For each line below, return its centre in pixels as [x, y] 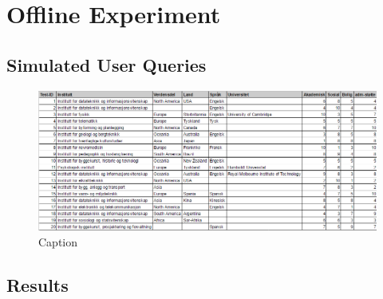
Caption [58, 241]
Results [38, 284]
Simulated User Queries [107, 64]
